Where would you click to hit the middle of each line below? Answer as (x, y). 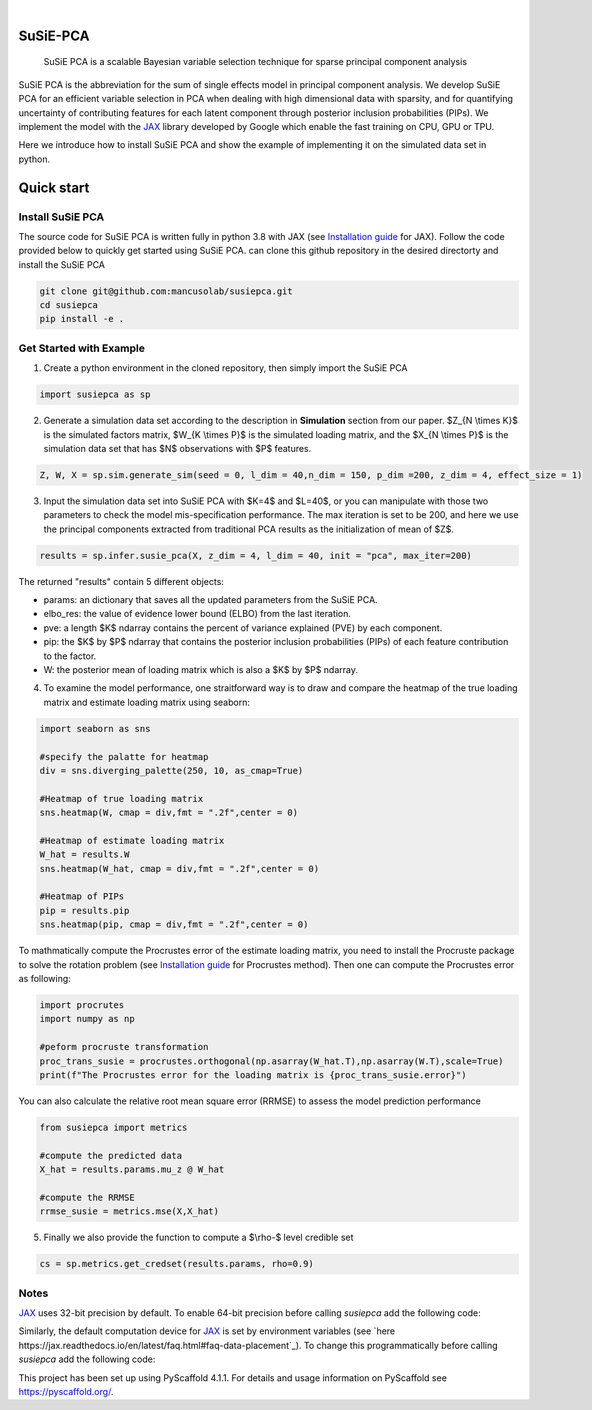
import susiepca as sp (95, 394)
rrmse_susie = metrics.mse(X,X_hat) (129, 1211)
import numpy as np (87, 1019)
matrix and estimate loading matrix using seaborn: (146, 702)
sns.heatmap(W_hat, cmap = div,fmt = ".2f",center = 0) (179, 868)
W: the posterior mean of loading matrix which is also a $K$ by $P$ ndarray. (201, 669)
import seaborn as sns (95, 728)
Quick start (54, 187)
